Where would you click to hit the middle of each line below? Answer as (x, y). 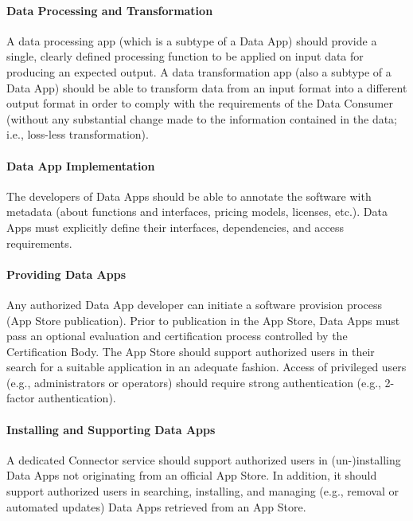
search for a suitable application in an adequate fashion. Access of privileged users (206, 367)
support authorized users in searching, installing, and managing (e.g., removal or (203, 491)
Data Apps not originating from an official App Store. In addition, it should (192, 475)
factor (21, 398)
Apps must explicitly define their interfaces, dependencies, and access (175, 227)
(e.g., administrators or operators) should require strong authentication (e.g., (194, 382)
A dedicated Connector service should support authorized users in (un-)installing (204, 459)
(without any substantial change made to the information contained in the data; (202, 118)
